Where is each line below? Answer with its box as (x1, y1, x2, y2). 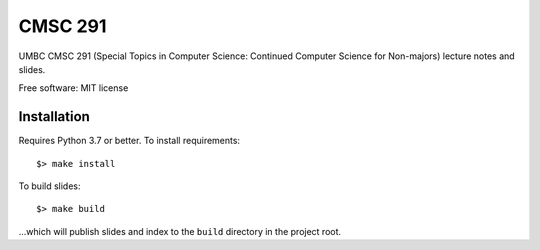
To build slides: (18, 180, 81, 192)
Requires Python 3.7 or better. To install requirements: (18, 135, 240, 147)
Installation (18, 108, 90, 125)
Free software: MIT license (18, 82, 129, 94)
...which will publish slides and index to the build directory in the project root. (18, 225, 342, 237)
